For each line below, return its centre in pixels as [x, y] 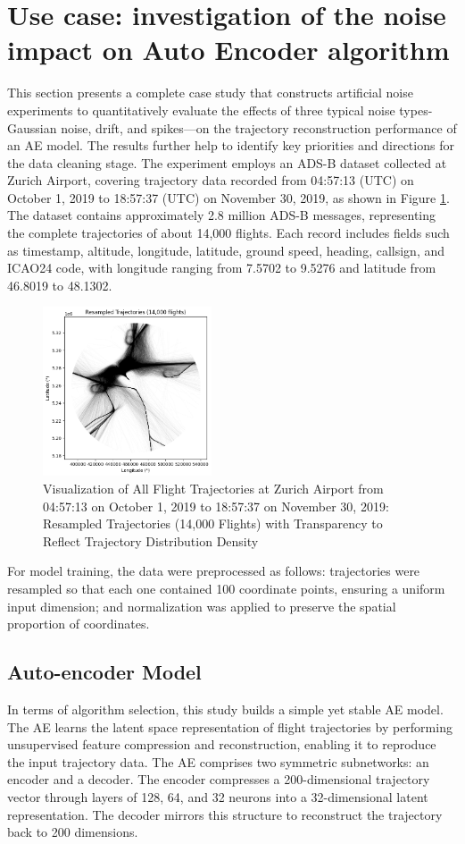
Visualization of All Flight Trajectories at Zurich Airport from [213, 488]
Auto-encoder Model [104, 672]
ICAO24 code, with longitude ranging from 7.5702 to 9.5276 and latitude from [222, 268]
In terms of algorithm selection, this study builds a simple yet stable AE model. [225, 709]
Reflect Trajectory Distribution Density [151, 540]
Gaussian [32, 127]
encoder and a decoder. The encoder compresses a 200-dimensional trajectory [219, 779]
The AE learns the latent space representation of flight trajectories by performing [230, 726]
